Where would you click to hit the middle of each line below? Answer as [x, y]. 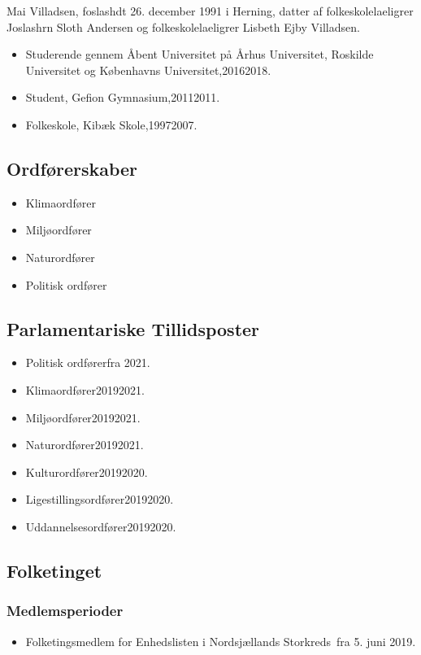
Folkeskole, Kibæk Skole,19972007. [111, 124]
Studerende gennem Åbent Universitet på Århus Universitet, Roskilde [200, 54]
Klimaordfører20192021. [85, 389]
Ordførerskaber [72, 168]
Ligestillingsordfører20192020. [100, 499]
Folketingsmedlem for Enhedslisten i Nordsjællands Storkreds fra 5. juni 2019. [221, 641]
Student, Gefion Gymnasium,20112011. [123, 97]
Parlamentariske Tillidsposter [133, 328]
